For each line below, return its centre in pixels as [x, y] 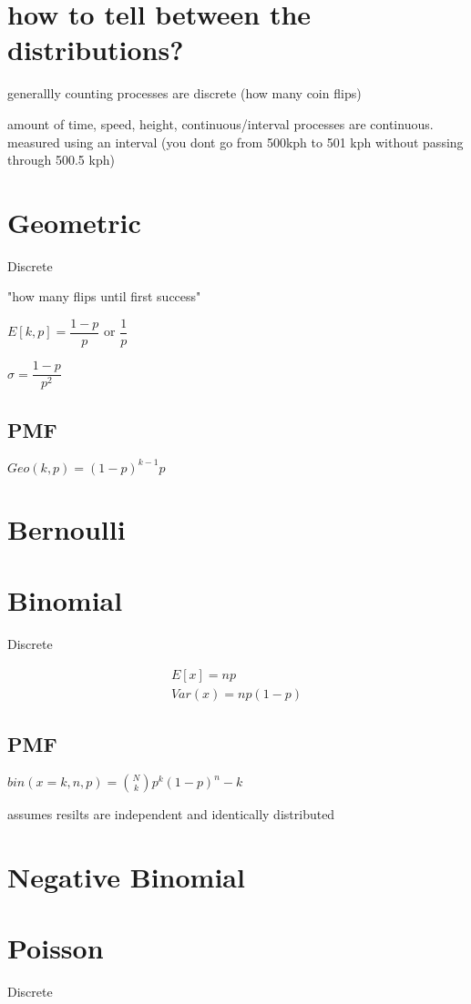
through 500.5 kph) [61, 160]
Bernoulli [67, 529]
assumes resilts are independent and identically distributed [171, 814]
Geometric [74, 222]
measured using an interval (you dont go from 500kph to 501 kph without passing [235, 142]
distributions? [96, 50]
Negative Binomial [126, 876]
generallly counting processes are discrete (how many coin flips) [184, 93]
